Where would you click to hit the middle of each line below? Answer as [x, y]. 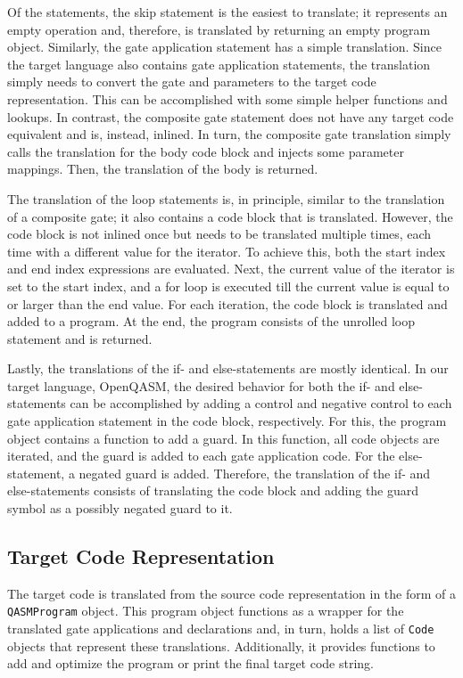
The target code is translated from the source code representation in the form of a [231, 593]
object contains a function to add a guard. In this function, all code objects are [223, 438]
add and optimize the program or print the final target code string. [191, 663]
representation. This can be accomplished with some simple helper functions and [227, 98]
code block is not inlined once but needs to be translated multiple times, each [219, 234]
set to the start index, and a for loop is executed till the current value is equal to [228, 286]
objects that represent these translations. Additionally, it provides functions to [221, 645]
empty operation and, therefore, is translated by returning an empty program [219, 29]
